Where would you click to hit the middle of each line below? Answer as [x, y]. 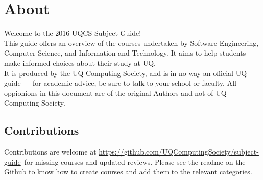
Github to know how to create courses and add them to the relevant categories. [128, 172]
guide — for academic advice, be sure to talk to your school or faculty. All [120, 83]
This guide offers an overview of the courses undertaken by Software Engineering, [131, 43]
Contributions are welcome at [50, 152]
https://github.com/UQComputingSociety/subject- [179, 152]
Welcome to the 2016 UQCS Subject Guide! [73, 33]
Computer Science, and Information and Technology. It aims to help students [125, 53]
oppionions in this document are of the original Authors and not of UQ [115, 93]
